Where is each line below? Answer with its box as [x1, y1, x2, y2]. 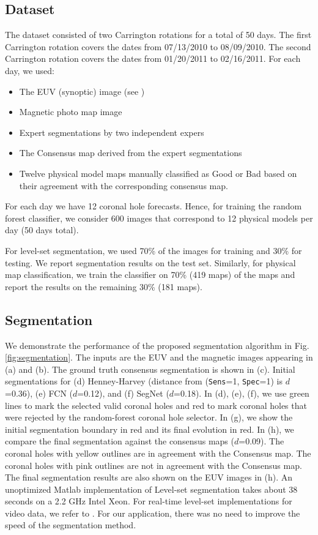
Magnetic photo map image [19, 105, 122, 118]
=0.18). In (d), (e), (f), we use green [174, 386, 309, 399]
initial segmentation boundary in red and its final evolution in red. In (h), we [5, 422, 294, 435]
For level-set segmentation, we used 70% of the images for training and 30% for [5, 244, 302, 256]
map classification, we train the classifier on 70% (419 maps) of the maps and [5, 268, 295, 281]
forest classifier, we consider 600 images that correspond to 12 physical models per [5, 211, 313, 224]
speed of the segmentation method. [5, 518, 136, 531]
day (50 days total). [5, 223, 79, 236]
